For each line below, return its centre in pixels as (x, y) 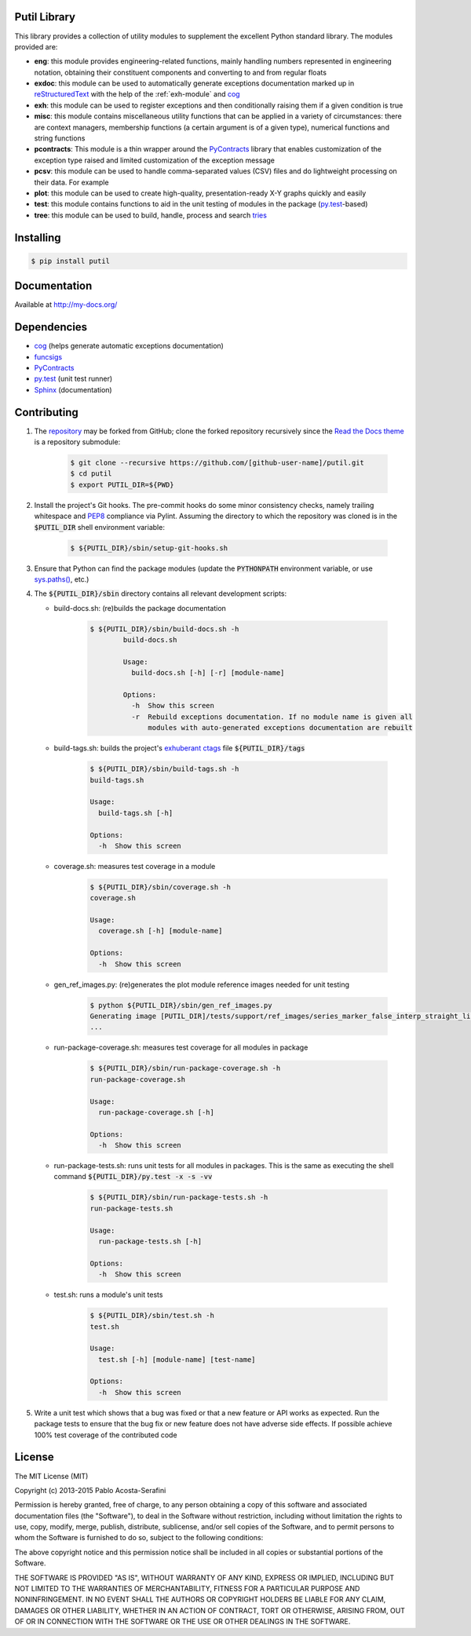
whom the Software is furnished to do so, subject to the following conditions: (139, 1538)
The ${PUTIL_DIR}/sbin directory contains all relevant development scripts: (161, 593)
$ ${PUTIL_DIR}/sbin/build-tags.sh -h (164, 769)
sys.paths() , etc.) (62, 579)
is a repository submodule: (77, 442)
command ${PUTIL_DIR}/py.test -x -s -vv (133, 1177)
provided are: (36, 46)
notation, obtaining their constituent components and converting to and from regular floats (181, 72)
